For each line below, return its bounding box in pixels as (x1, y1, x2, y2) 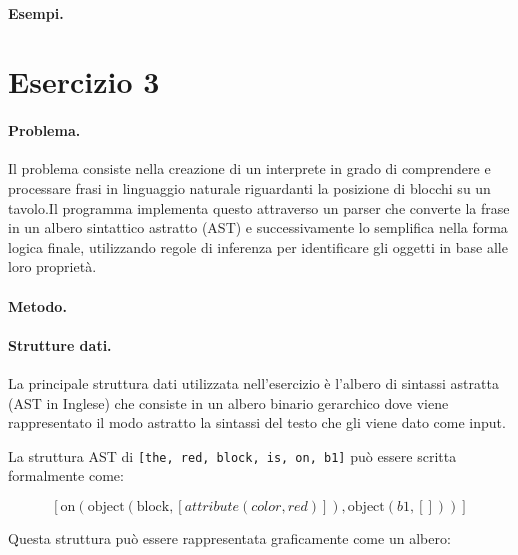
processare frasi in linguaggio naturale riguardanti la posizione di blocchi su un (8, 177, 491, 198)
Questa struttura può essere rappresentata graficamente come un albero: (8, 527, 451, 548)
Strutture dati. (8, 334, 112, 355)
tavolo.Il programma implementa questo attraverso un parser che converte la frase (8, 197, 510, 218)
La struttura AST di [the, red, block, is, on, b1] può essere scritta (8, 445, 457, 466)
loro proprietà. (8, 256, 97, 277)
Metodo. (8, 295, 67, 316)
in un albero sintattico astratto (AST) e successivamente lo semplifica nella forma (8, 217, 508, 238)
